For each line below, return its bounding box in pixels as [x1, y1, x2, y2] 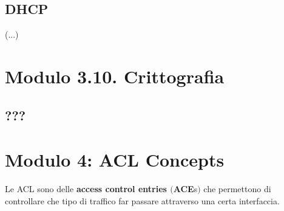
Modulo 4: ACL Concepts [5, 147, 225, 172]
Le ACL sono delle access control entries [5, 182, 167, 195]
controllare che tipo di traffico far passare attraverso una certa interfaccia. [5, 194, 280, 207]
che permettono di [203, 182, 271, 195]
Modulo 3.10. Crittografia [5, 63, 225, 88]
